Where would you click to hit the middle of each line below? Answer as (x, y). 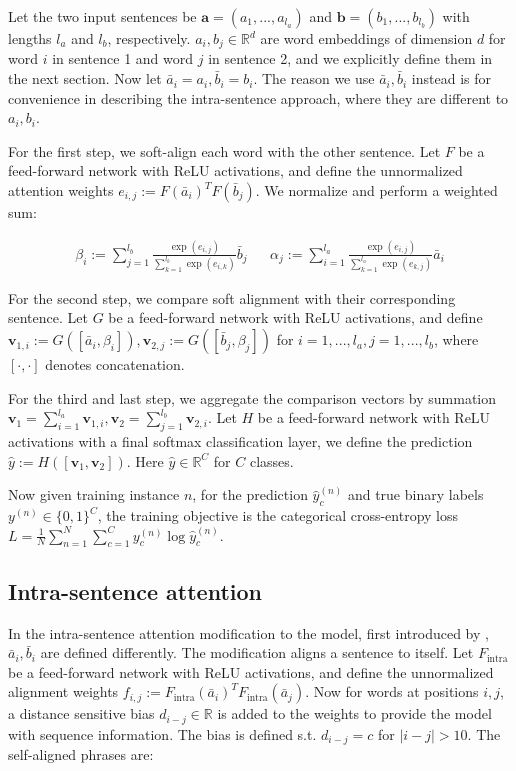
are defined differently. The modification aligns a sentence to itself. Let (257, 652)
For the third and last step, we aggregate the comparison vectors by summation (252, 397)
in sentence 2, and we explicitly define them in (350, 58)
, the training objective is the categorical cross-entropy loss (278, 515)
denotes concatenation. (115, 364)
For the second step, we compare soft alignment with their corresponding (232, 297)
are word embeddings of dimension (366, 38)
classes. (271, 460)
